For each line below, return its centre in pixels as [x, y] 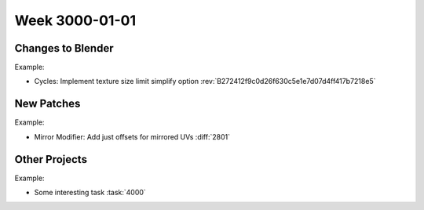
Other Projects [51, 159]
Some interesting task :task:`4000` [90, 193]
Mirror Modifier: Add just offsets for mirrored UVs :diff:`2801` [132, 136]
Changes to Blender [64, 48]
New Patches [48, 104]
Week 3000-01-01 [75, 20]
